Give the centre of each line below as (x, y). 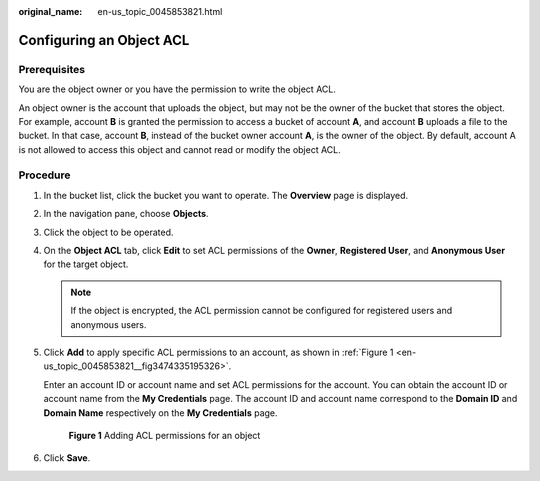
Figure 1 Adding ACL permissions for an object (164, 435)
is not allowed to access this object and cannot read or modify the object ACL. (180, 149)
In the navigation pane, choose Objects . (126, 214)
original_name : (50, 11)
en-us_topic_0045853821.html (160, 11)
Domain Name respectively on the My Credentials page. (161, 412)
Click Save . (67, 458)
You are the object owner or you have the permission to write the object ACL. (177, 89)
